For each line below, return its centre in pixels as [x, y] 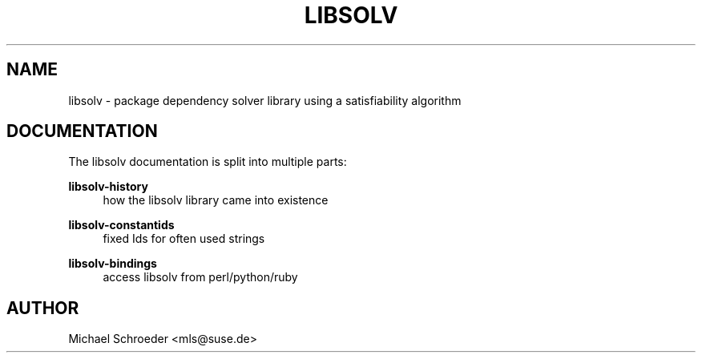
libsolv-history [108, 187]
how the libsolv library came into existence [216, 200]
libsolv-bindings [113, 264]
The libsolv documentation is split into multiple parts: [208, 162]
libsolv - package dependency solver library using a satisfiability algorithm [265, 100]
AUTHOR [43, 308]
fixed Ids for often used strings [184, 239]
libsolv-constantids [121, 225]
